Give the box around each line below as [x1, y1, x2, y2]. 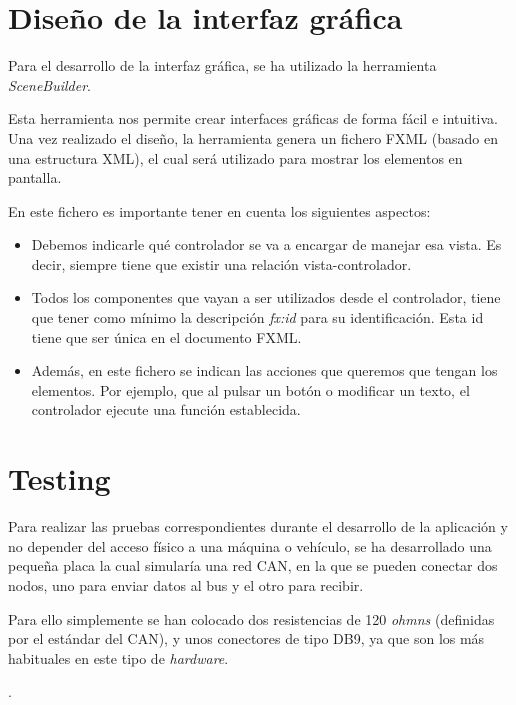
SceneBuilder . [8, 74, 92, 95]
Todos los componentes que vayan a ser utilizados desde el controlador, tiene [31, 287, 501, 308]
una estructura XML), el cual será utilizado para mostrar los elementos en [8, 147, 463, 168]
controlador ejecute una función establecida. [31, 399, 301, 420]
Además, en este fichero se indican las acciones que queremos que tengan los [31, 360, 498, 381]
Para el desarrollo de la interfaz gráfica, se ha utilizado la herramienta [8, 55, 437, 76]
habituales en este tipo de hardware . [8, 647, 229, 668]
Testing [8, 458, 111, 499]
